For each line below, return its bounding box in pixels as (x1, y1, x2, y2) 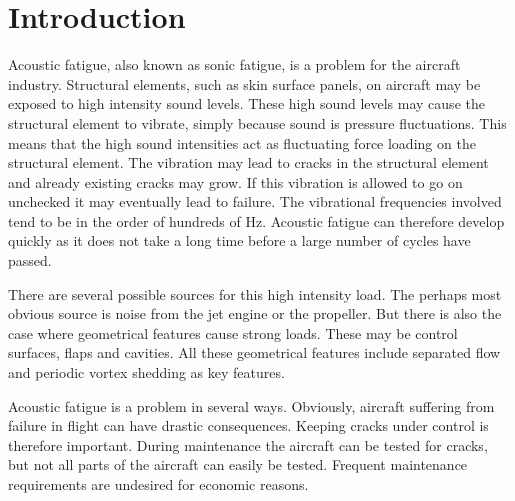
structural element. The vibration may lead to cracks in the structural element (8, 152, 489, 173)
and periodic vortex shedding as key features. (8, 362, 285, 383)
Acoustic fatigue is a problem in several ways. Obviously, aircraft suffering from (8, 395, 495, 416)
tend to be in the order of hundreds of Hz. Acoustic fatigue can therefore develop (8, 210, 505, 231)
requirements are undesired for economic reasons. (8, 474, 309, 494)
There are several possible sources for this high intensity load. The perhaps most (8, 283, 502, 304)
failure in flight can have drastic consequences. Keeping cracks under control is (8, 415, 489, 436)
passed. (8, 250, 52, 271)
